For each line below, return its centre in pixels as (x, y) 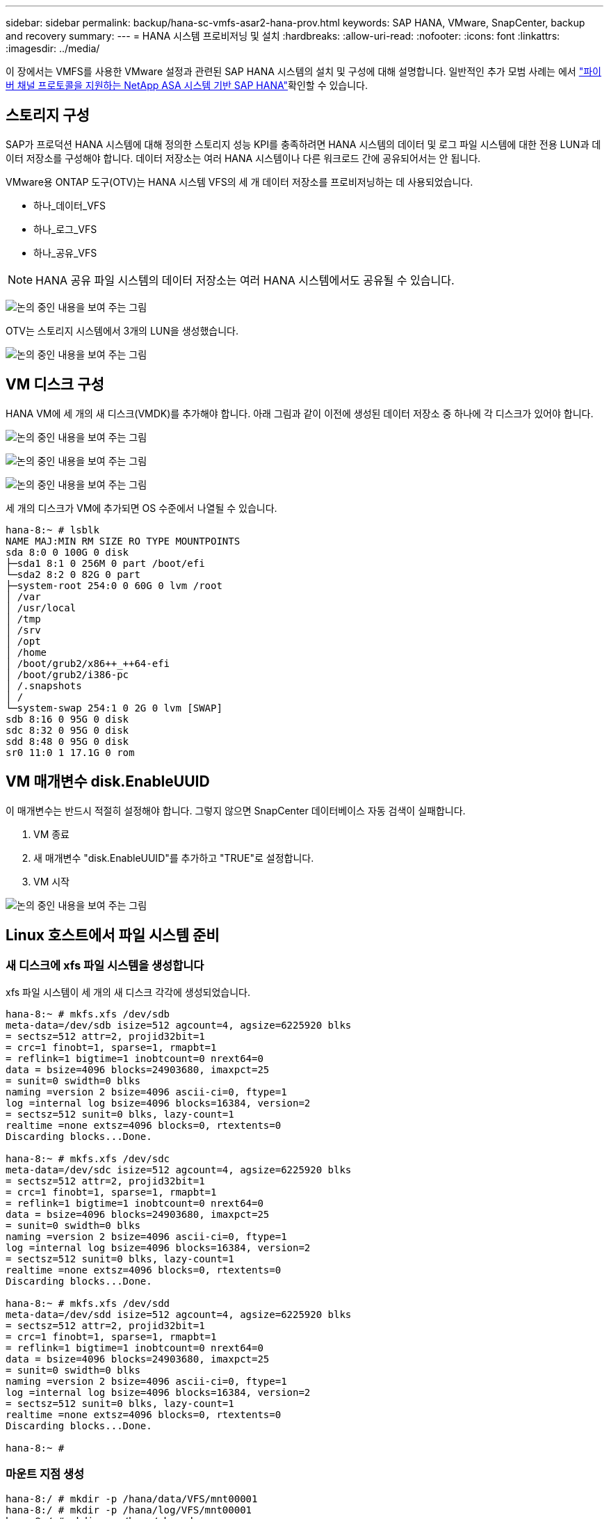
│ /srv (23, 630)
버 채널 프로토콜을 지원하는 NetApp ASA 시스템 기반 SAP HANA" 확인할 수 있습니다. (187, 85)
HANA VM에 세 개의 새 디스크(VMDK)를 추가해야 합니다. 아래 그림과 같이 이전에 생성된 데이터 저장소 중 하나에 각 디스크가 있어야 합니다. (300, 413)
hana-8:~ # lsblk (52, 530)
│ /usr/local (41, 608)
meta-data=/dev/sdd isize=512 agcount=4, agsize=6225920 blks (179, 1314)
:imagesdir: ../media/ (53, 48)
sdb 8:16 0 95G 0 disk (67, 719)
